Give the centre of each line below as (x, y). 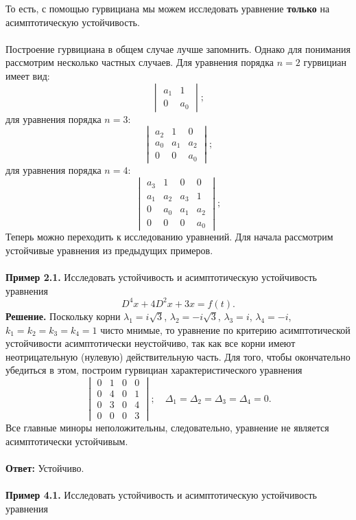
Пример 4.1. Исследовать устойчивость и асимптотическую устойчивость (161, 495)
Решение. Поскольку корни (63, 316)
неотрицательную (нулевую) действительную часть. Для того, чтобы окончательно (178, 356)
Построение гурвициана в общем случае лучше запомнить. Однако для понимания (178, 48)
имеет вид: (28, 75)
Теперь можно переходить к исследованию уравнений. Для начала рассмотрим (169, 237)
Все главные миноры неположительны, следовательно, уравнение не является (167, 428)
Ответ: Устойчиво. (45, 468)
